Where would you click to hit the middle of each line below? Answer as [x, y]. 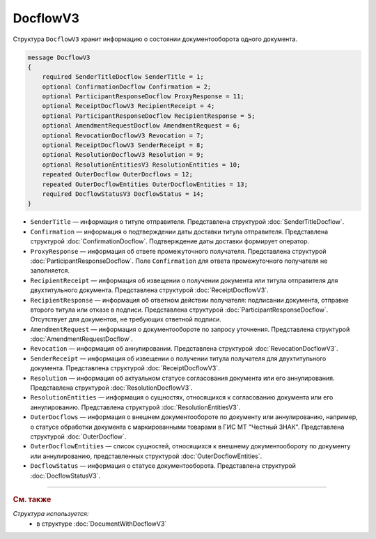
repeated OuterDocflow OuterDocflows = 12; [117, 175]
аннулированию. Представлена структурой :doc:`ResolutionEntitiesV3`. [135, 407]
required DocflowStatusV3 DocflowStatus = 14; [123, 194]
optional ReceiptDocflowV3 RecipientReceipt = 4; [128, 106]
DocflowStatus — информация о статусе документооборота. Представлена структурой [163, 466]
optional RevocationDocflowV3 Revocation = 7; [123, 135]
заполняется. [50, 271]
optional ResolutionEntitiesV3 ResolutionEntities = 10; [141, 165]
